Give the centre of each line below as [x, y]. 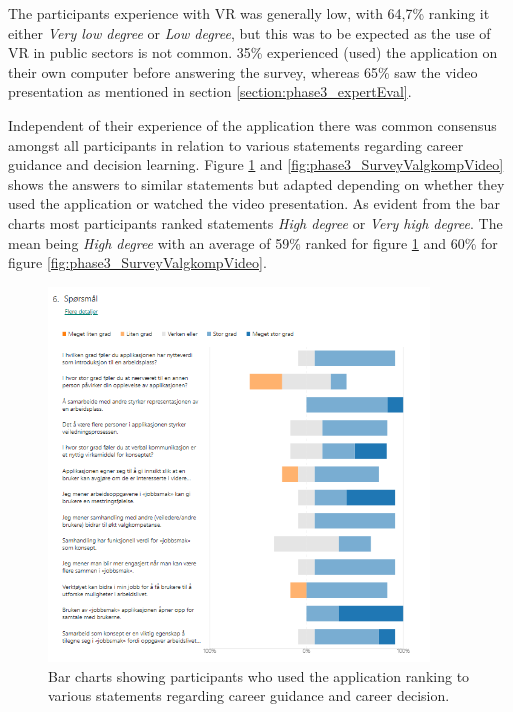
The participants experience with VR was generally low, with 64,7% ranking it [249, 13]
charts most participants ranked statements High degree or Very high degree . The [255, 222]
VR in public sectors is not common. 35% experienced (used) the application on [253, 52]
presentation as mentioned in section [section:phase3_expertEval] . [210, 91]
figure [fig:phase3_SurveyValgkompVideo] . [137, 262]
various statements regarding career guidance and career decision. [249, 695]
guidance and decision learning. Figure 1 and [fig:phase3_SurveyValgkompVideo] [256, 164]
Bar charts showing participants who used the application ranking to [259, 675]
